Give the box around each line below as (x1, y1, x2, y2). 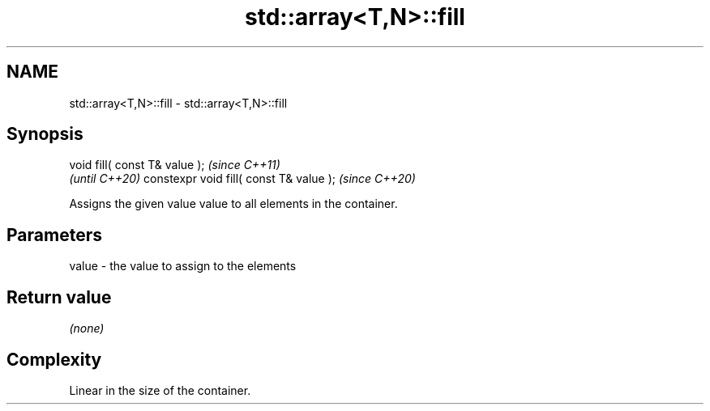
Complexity (6, 349, 102, 370)
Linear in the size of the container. (69, 383, 251, 397)
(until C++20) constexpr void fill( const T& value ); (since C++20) (69, 172, 416, 186)
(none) (69, 321, 105, 336)
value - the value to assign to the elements (69, 259, 297, 273)
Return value (6, 286, 112, 307)
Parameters (6, 224, 102, 245)
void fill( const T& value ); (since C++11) (69, 158, 280, 172)
